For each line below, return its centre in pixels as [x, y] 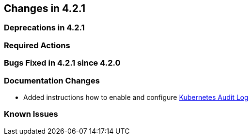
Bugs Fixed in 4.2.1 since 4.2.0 [62, 63]
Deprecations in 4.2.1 [44, 28]
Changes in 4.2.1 [45, 8]
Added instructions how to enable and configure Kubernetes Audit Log [136, 97]
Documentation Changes [52, 80]
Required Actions [37, 45]
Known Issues [31, 114]
